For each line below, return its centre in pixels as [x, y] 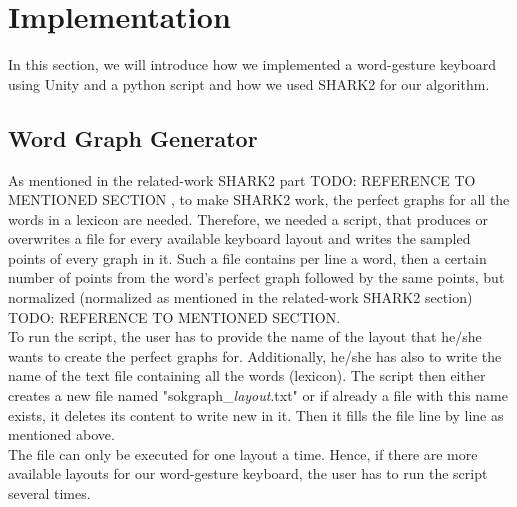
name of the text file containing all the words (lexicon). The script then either [247, 375]
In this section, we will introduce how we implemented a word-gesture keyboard [252, 64]
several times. [49, 493]
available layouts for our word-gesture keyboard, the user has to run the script [248, 473]
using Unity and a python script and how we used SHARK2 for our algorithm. [249, 83]
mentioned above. [61, 434]
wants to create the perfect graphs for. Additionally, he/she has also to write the [255, 355]
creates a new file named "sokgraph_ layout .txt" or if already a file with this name [258, 395]
